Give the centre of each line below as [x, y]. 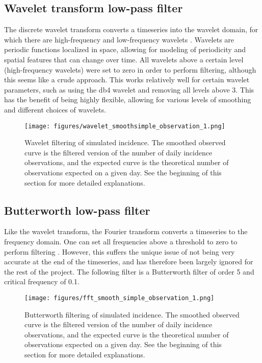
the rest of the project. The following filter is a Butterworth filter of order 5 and [129, 271]
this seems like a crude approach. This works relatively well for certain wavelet [127, 80]
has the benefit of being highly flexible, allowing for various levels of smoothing [128, 99]
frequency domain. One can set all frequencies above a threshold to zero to [121, 241]
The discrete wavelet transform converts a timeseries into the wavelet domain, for [131, 29]
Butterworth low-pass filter [77, 210]
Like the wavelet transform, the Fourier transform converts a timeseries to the [126, 231]
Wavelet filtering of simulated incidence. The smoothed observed [125, 142]
